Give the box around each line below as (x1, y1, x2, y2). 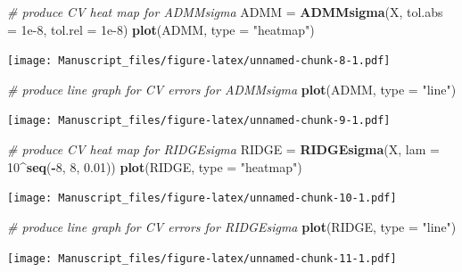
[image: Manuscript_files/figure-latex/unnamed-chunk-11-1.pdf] (7, 251, 397, 265)
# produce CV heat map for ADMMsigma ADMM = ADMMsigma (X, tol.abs (7, 3, 443, 21)
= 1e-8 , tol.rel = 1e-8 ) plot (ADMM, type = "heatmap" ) (7, 20, 315, 38)
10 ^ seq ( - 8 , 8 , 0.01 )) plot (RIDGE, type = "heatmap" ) (7, 157, 302, 176)
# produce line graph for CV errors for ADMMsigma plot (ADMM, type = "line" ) (7, 79, 457, 98)
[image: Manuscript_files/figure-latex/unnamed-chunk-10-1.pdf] (7, 192, 397, 205)
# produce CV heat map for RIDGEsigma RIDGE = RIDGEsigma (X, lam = (7, 140, 440, 159)
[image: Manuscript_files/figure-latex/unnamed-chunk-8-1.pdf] (7, 54, 391, 68)
